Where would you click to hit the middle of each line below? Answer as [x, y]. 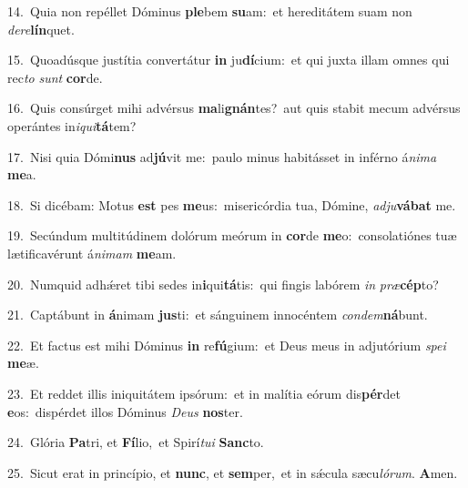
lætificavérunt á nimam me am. [92, 253]
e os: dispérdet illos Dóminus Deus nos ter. [125, 411]
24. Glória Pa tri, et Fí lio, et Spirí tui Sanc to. [136, 442]
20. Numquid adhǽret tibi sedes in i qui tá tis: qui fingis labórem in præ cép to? [223, 284]
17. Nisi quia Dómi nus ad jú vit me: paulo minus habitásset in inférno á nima [222, 156]
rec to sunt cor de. [55, 77]
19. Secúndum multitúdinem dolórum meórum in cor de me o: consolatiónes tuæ [232, 235]
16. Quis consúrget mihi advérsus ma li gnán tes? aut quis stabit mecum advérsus [234, 108]
